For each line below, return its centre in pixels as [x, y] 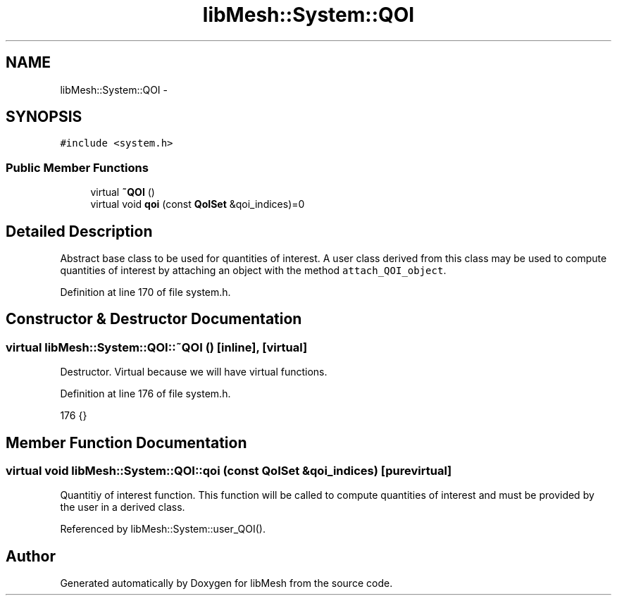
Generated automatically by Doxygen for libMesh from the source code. [226, 583]
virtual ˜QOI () [123, 192]
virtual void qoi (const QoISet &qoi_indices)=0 [198, 204]
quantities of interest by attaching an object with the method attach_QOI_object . [253, 271]
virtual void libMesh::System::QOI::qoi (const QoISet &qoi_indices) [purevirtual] [229, 471]
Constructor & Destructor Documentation [154, 319]
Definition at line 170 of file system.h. [145, 292]
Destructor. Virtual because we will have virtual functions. [194, 372]
